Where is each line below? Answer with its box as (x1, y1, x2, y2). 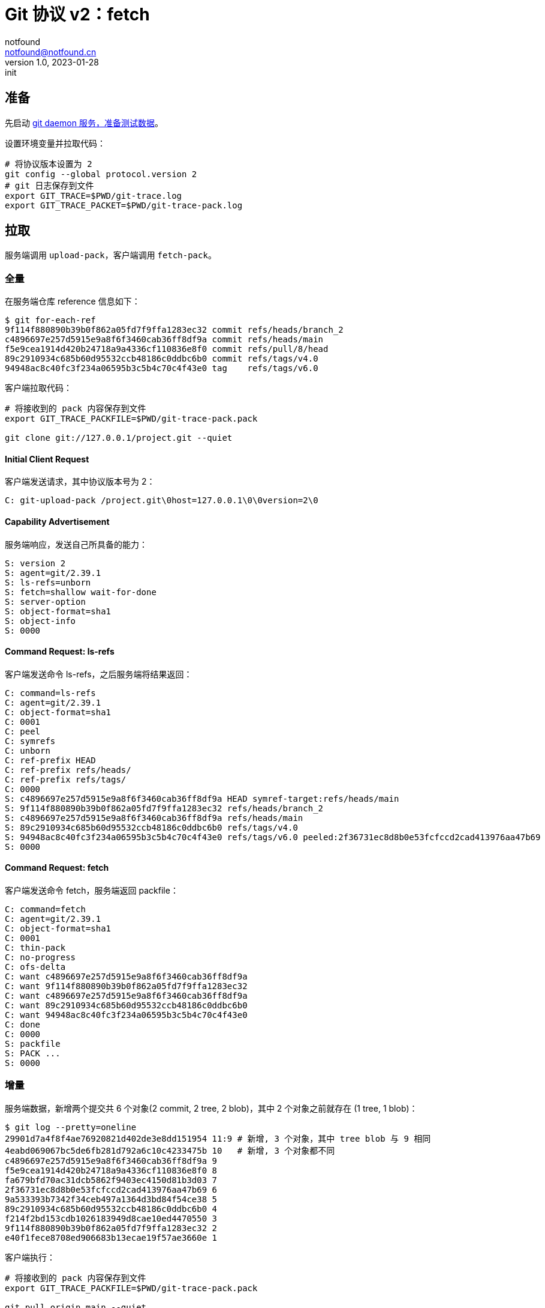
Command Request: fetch (5, 862, 109, 873)
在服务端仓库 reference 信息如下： (5, 296, 140, 307)
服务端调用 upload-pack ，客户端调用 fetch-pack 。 (5, 250, 216, 261)
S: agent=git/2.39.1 (5, 568, 101, 578)
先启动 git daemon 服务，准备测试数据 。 (5, 117, 163, 128)
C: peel (5, 726, 41, 736)
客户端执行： (5, 1252, 55, 1262)
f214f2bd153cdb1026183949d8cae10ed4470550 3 (5, 1213, 218, 1223)
